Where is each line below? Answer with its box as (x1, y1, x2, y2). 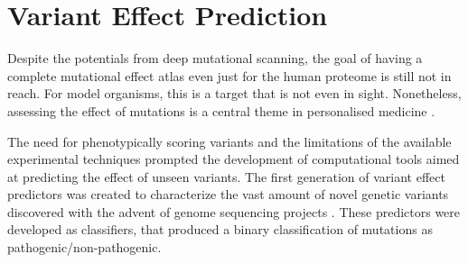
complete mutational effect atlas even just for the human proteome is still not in (7, 66, 452, 85)
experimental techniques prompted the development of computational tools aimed (7, 150, 460, 168)
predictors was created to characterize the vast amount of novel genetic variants (7, 185, 449, 204)
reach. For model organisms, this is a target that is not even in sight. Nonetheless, (7, 84, 462, 103)
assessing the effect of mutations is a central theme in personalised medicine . (7, 101, 435, 120)
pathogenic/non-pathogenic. (7, 238, 162, 257)
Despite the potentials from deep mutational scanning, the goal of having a (7, 49, 423, 68)
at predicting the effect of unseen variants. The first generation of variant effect (7, 167, 445, 186)
